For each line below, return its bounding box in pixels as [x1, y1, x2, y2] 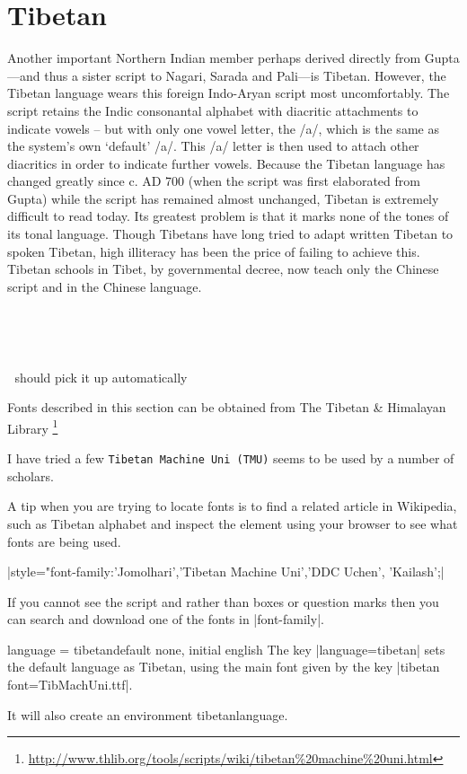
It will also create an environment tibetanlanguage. [7, 705, 288, 724]
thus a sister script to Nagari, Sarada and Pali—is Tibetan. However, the [44, 66, 446, 84]
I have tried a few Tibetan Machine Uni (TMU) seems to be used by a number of [7, 449, 454, 468]
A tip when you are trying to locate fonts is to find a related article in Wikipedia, [7, 497, 457, 515]
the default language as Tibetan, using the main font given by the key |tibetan [7, 657, 440, 676]
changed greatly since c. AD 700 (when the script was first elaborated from [7, 172, 420, 190]
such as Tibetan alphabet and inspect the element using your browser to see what [7, 514, 458, 532]
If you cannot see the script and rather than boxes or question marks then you [7, 592, 439, 611]
